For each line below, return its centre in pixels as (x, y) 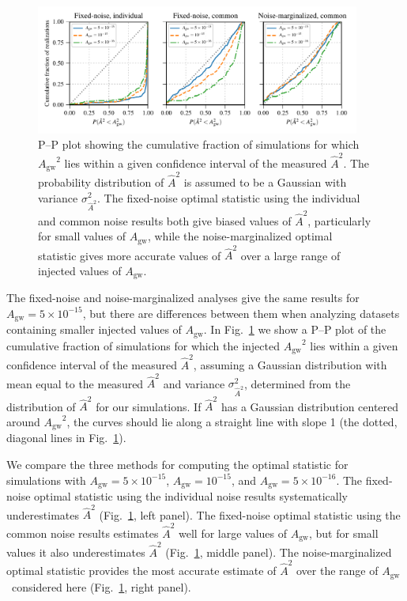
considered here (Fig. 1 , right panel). (101, 586)
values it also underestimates (76, 552)
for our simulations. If (149, 406)
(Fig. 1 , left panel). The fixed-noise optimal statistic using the (250, 514)
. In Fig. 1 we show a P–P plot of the (295, 329)
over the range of (337, 571)
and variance (194, 383)
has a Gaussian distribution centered (310, 406)
